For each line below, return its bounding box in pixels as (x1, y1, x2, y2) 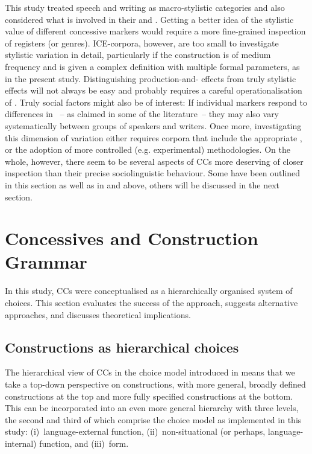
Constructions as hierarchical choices (5, 337, 239, 356)
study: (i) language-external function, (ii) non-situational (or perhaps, (5, 425, 266, 438)
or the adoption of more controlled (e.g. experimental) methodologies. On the (5, 143, 290, 156)
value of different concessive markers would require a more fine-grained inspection (5, 25, 306, 37)
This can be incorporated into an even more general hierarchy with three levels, (5, 401, 299, 414)
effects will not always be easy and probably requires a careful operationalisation (5, 84, 302, 97)
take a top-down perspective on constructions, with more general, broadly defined (5, 377, 306, 390)
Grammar (5, 249, 87, 274)
